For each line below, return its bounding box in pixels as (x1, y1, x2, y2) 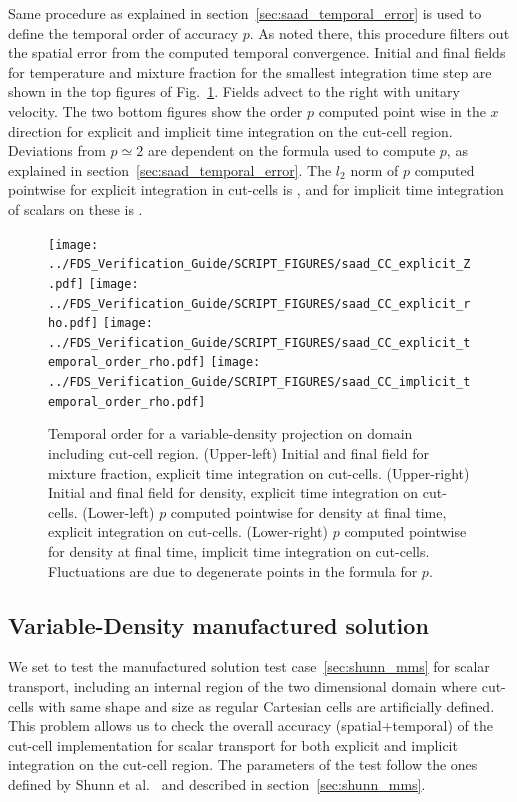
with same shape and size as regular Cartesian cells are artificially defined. (38, 695, 495, 716)
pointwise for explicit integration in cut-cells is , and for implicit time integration (8, 179, 504, 200)
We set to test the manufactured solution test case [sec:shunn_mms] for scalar (8, 656, 490, 677)
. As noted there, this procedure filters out (249, 22, 510, 43)
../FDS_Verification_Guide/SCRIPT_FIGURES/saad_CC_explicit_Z (48, 257, 471, 272)
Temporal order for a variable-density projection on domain (48, 423, 413, 444)
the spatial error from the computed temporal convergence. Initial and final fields (8, 42, 506, 63)
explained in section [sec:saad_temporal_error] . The (8, 159, 332, 180)
